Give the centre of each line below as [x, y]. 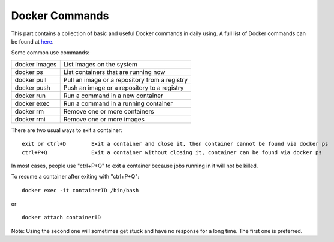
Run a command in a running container [118, 103]
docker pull [31, 79]
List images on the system [100, 64]
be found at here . [32, 41]
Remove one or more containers [109, 111]
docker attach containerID [61, 218]
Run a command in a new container [113, 96]
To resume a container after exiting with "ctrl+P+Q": [75, 177]
